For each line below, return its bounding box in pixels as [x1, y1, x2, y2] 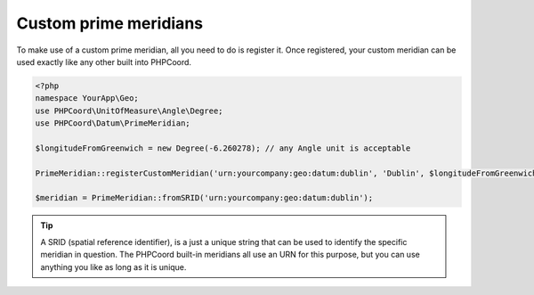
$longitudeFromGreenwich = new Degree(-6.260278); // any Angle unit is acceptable [35, 143, 411, 153]
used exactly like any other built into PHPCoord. [16, 56, 191, 67]
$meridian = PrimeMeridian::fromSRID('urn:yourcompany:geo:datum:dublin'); [35, 193, 374, 203]
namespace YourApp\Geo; [35, 94, 140, 103]
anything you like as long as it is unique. [40, 261, 187, 272]
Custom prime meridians [16, 13, 204, 33]
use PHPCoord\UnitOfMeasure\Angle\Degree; [35, 105, 223, 116]
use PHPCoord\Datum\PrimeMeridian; [35, 119, 190, 128]
